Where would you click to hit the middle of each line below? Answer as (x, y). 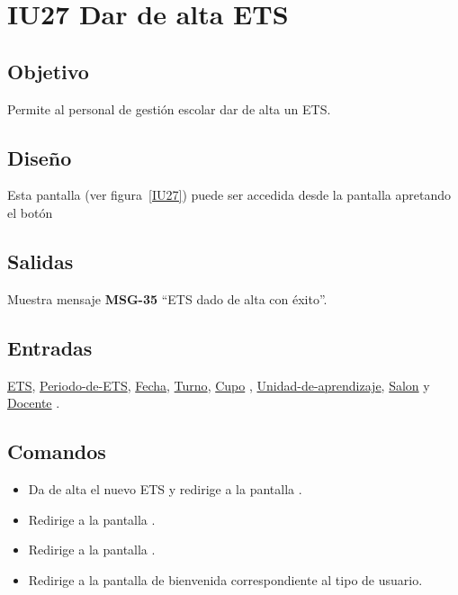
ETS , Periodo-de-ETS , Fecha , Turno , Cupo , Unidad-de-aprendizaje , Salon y (219, 385)
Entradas (50, 347)
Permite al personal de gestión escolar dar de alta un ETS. (169, 108)
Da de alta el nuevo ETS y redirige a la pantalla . (165, 488)
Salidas (40, 261)
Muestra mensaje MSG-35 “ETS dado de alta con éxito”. (167, 298)
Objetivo (48, 71)
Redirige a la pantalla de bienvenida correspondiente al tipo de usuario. (225, 579)
